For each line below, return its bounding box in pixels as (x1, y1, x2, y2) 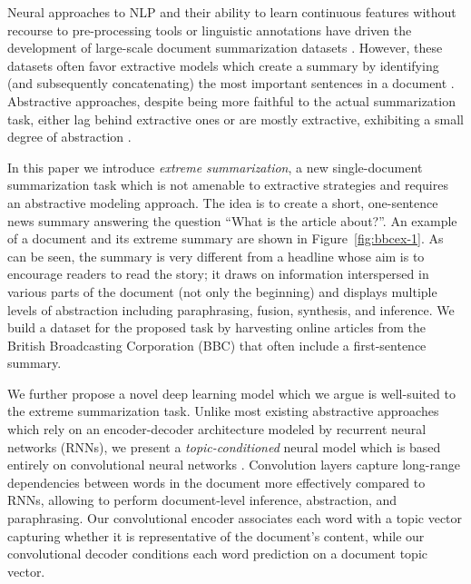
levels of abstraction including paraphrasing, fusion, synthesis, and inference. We (7, 300, 455, 319)
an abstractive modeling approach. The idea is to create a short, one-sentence (7, 193, 438, 212)
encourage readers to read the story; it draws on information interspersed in (7, 264, 429, 283)
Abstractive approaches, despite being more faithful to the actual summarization (7, 91, 456, 110)
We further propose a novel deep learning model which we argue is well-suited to (7, 383, 456, 402)
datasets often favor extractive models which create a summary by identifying (7, 55, 439, 74)
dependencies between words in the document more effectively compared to (7, 472, 426, 491)
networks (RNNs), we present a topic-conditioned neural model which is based (7, 437, 441, 456)
